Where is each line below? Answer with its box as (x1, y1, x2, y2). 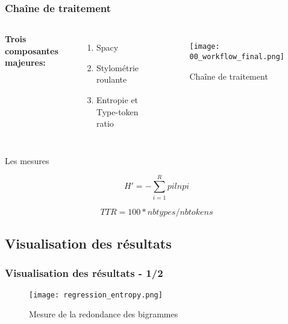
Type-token (96, 105, 139, 118)
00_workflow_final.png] (189, 52, 285, 61)
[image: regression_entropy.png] (29, 290, 163, 299)
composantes (5, 44, 58, 57)
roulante (96, 73, 127, 86)
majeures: (5, 56, 46, 69)
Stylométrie (96, 61, 139, 74)
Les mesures (5, 154, 49, 167)
